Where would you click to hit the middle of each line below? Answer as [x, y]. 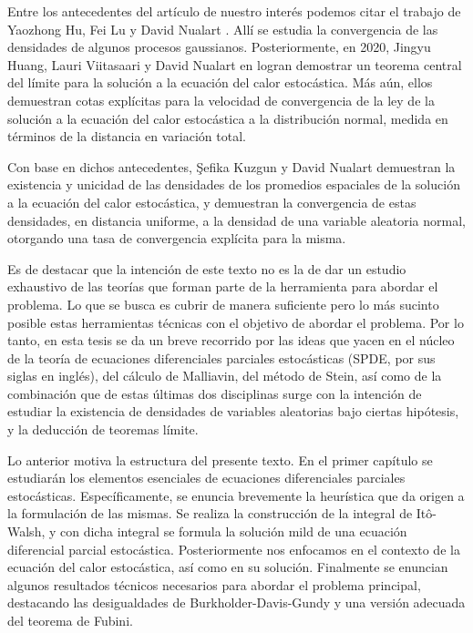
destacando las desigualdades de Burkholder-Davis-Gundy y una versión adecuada [236, 602]
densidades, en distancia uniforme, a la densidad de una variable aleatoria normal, [236, 220]
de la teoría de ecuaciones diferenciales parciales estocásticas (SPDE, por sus [221, 357]
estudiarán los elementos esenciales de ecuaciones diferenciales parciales [206, 478]
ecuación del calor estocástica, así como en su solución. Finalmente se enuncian [228, 567]
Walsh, [26, 531]
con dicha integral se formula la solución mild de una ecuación [234, 531]
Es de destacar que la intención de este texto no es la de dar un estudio [207, 268]
